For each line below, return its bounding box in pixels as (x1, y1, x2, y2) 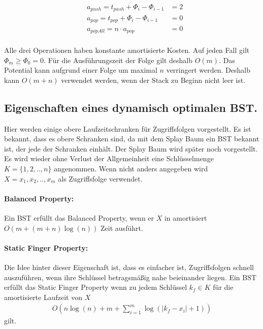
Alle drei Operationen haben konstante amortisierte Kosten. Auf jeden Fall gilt (4, 45, 250, 55)
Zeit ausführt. (101, 222, 143, 233)
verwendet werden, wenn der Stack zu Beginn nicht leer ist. (61, 74, 246, 85)
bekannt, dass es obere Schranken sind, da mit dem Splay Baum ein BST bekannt (4, 133, 259, 144)
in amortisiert (164, 212, 207, 223)
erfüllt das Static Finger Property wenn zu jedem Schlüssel (4, 282, 187, 292)
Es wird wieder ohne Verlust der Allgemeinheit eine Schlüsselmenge (4, 153, 214, 164)
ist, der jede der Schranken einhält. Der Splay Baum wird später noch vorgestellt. (4, 143, 258, 154)
